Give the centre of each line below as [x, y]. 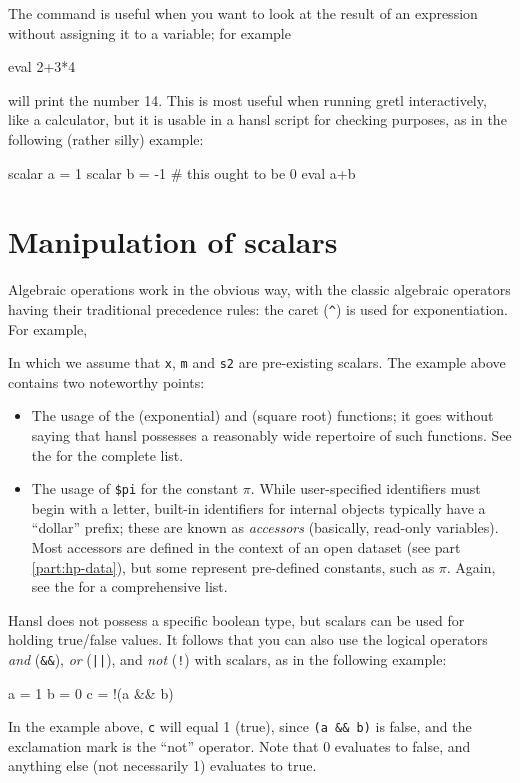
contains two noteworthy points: [106, 381]
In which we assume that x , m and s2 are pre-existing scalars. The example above [257, 362]
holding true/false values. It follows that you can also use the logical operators [248, 639]
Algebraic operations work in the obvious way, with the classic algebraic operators [259, 289]
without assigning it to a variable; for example [149, 32]
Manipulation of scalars [173, 241]
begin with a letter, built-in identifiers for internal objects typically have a [258, 507]
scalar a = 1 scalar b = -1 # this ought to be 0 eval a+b [182, 172]
